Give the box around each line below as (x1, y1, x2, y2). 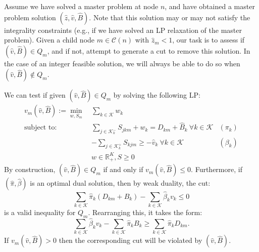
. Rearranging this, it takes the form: (88, 206, 202, 217)
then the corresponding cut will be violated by (59, 235, 202, 245)
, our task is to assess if (172, 34, 245, 45)
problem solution (4, 12, 56, 22)
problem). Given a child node (4, 34, 95, 45)
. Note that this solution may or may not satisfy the (89, 12, 250, 22)
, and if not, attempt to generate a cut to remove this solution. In (47, 45, 250, 56)
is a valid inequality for (4, 206, 76, 217)
